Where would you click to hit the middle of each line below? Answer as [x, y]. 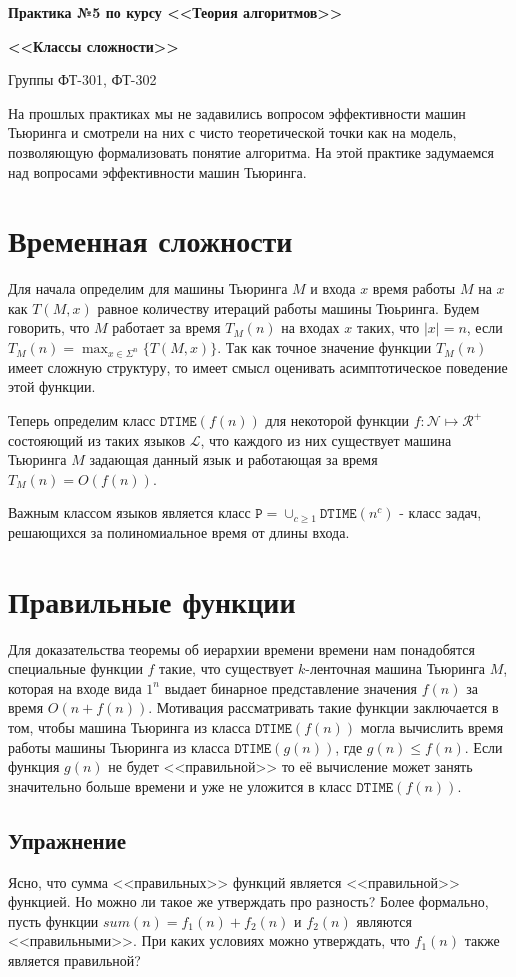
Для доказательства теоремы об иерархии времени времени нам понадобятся [241, 648]
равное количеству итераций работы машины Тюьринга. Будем [288, 307]
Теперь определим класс [82, 420]
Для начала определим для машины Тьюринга [148, 288]
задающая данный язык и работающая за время [233, 459]
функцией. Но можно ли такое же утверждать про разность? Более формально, [248, 901]
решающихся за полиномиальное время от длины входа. [179, 531]
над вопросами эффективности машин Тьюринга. [157, 171]
